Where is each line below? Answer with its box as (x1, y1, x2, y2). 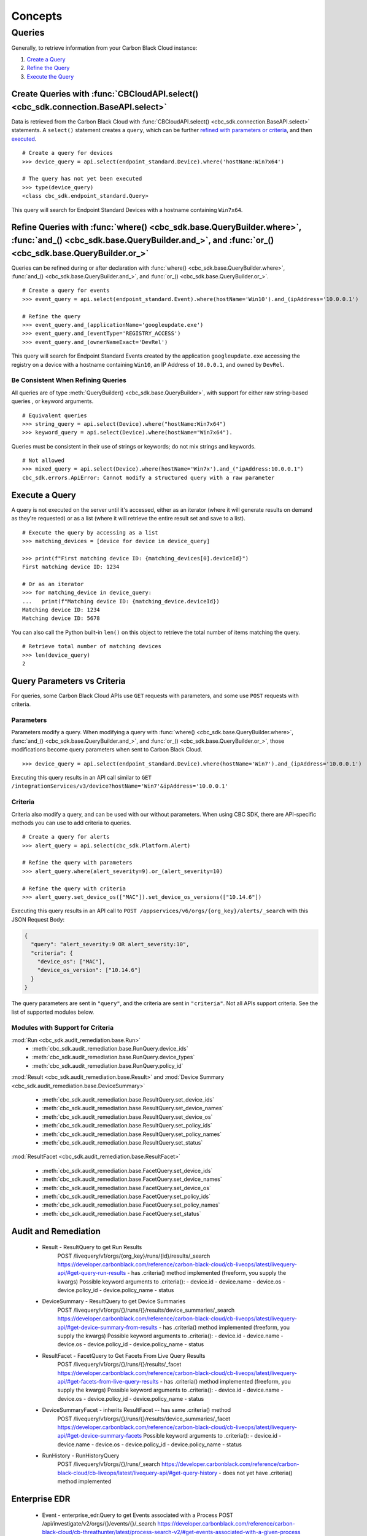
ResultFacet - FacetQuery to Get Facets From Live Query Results (42, 1352, 206, 1359)
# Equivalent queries (22, 412, 87, 419)
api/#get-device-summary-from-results (57, 1323, 158, 1331)
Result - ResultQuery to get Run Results (42, 1244, 142, 1251)
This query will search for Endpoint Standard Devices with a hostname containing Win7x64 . (11, 206, 243, 213)
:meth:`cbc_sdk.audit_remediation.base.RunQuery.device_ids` (32, 1045, 188, 1052)
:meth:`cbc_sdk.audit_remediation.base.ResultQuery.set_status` (42, 1138, 203, 1146)
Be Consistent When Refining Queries (11, 376, 127, 385)
